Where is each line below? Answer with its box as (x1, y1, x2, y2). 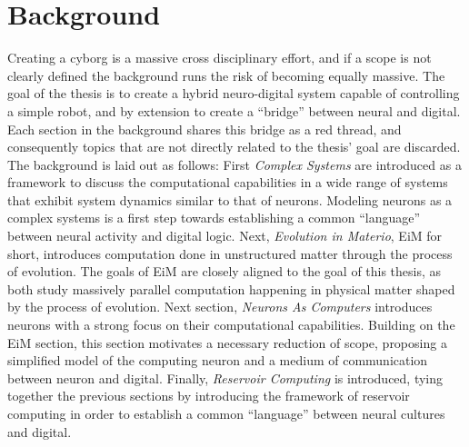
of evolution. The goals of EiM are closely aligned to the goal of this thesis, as (7, 262, 442, 281)
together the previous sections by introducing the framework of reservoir (7, 386, 410, 405)
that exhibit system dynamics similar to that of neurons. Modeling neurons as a (7, 190, 453, 209)
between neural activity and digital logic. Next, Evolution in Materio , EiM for (7, 226, 443, 245)
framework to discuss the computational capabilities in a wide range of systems (7, 173, 448, 192)
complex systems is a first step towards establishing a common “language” (7, 208, 421, 227)
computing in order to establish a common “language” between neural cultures (7, 404, 445, 422)
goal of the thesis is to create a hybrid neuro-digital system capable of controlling (7, 84, 460, 103)
